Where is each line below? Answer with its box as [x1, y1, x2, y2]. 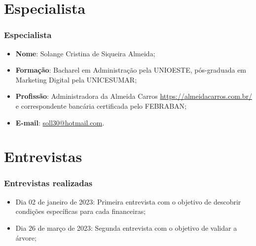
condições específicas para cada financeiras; [15, 206, 146, 216]
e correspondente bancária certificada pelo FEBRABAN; [15, 100, 186, 111]
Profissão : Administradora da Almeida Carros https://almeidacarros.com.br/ [15, 91, 252, 101]
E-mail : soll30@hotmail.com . [15, 117, 105, 127]
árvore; [15, 232, 37, 243]
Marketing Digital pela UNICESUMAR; [15, 74, 137, 84]
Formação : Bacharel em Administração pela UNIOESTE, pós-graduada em [15, 65, 247, 75]
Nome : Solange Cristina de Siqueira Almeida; [15, 48, 155, 58]
